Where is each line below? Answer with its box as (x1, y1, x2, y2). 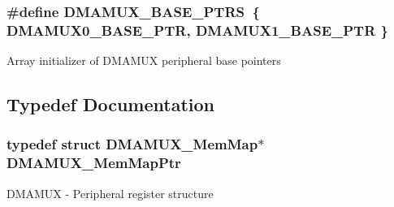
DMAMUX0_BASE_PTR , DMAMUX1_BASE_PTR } (6, 19, 388, 40)
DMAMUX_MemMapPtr (6, 153, 181, 173)
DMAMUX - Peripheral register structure (6, 184, 214, 201)
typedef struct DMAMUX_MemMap (6, 134, 258, 154)
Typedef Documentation (6, 92, 214, 117)
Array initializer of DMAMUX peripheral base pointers (6, 52, 281, 69)
